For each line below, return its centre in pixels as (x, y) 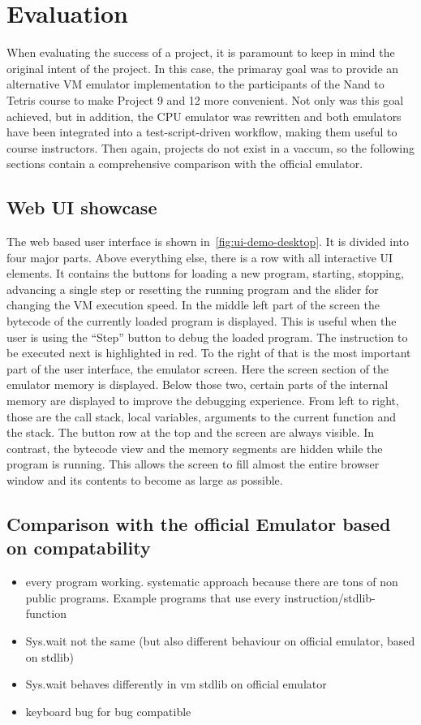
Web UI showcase (82, 207)
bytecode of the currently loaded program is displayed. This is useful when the (202, 321)
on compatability (79, 548)
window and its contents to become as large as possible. (145, 479)
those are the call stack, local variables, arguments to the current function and (201, 416)
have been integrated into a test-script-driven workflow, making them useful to (202, 132)
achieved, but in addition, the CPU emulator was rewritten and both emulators (204, 116)
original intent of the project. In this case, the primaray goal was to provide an (203, 68)
